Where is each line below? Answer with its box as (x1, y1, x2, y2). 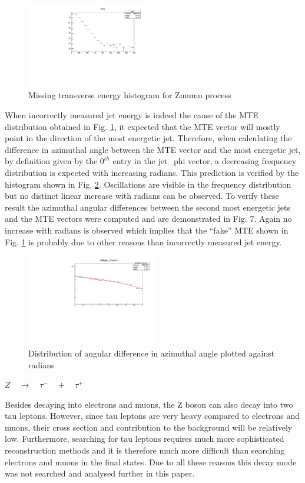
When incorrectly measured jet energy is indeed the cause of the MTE (5, 109, 258, 121)
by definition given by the (5, 155, 98, 167)
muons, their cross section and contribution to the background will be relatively (5, 421, 293, 433)
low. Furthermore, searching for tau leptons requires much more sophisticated (5, 432, 284, 445)
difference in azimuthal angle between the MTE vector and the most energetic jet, (5, 143, 301, 155)
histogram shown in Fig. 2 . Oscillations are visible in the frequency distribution (5, 178, 291, 190)
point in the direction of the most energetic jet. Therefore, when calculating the (5, 132, 292, 144)
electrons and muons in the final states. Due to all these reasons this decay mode (5, 455, 297, 468)
